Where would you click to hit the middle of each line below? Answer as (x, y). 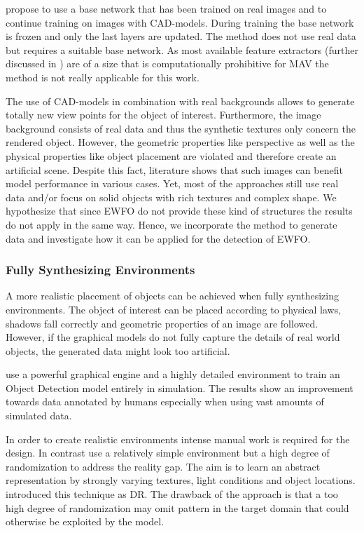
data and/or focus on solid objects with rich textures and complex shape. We (171, 197)
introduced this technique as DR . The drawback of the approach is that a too (172, 494)
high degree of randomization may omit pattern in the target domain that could (177, 507)
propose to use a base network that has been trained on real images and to (166, 8)
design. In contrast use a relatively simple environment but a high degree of (168, 453)
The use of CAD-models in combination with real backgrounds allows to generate (180, 101)
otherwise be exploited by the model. (85, 521)
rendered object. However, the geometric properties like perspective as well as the (180, 142)
